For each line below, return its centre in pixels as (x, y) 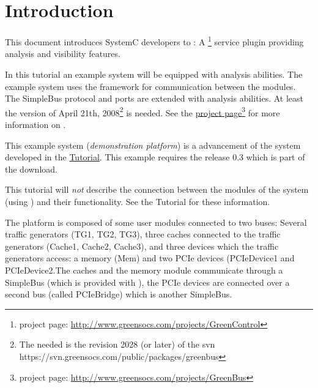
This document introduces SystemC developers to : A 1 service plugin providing (154, 41)
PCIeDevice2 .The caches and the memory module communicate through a (144, 270)
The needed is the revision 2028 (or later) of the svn (117, 344)
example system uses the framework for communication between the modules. (150, 86)
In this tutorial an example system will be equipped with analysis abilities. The (154, 74)
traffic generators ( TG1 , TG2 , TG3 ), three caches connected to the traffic (143, 234)
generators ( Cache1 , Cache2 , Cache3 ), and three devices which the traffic (142, 246)
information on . (35, 124)
